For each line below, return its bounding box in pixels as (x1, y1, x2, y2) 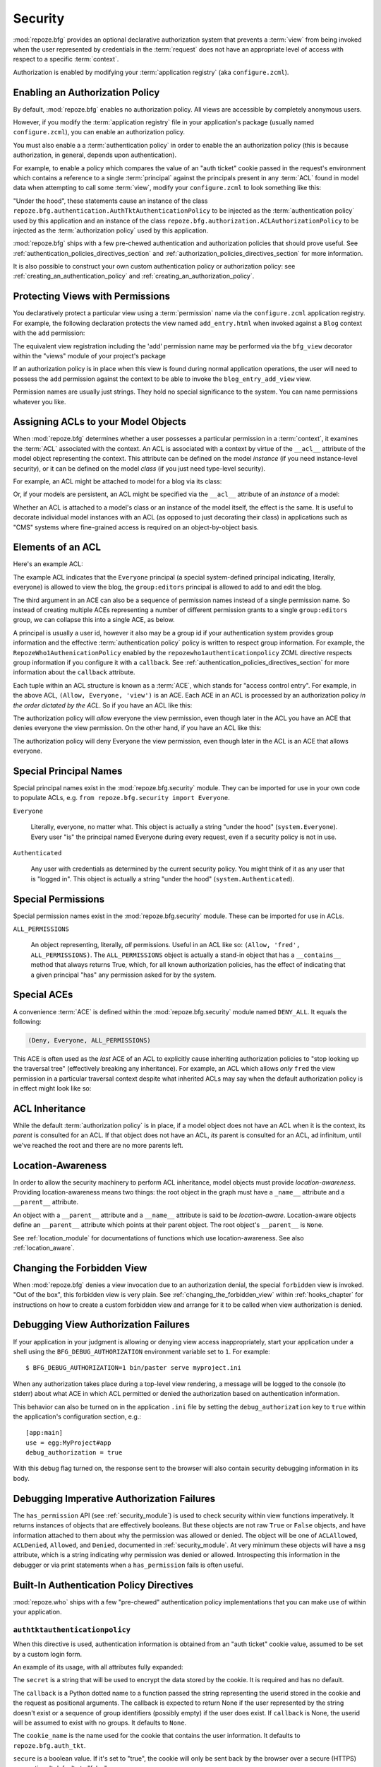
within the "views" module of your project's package (13, 351, 166, 360)
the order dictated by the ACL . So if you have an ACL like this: (13, 700, 193, 710)
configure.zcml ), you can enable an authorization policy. (13, 128, 186, 136)
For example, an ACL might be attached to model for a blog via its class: (13, 477, 222, 486)
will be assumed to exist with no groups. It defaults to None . (13, 1718, 187, 1727)
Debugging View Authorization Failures (13, 1319, 190, 1331)
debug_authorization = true (25, 1449, 123, 1457)
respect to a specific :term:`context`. (13, 55, 119, 64)
